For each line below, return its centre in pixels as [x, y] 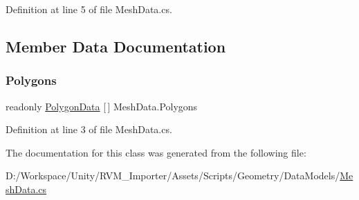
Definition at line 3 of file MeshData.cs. [89, 129]
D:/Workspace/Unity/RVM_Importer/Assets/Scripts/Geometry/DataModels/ [173, 176]
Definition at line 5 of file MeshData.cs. [89, 9]
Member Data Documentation [116, 46]
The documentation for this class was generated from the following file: [156, 152]
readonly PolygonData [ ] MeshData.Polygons [102, 106]
